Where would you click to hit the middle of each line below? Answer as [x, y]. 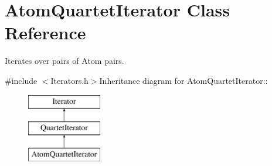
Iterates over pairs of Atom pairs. [64, 61]
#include [21, 80]
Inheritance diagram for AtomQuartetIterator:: [183, 80]
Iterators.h [69, 80]
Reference [45, 33]
